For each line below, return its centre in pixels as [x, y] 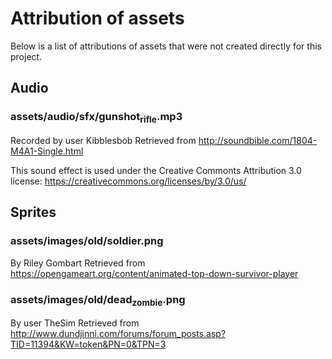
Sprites [33, 212]
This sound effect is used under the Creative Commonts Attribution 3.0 [156, 170]
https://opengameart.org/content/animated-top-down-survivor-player [154, 273]
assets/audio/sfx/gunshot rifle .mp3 [96, 118]
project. [26, 56]
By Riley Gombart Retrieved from [78, 263]
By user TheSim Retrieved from [75, 323]
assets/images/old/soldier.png [87, 241]
